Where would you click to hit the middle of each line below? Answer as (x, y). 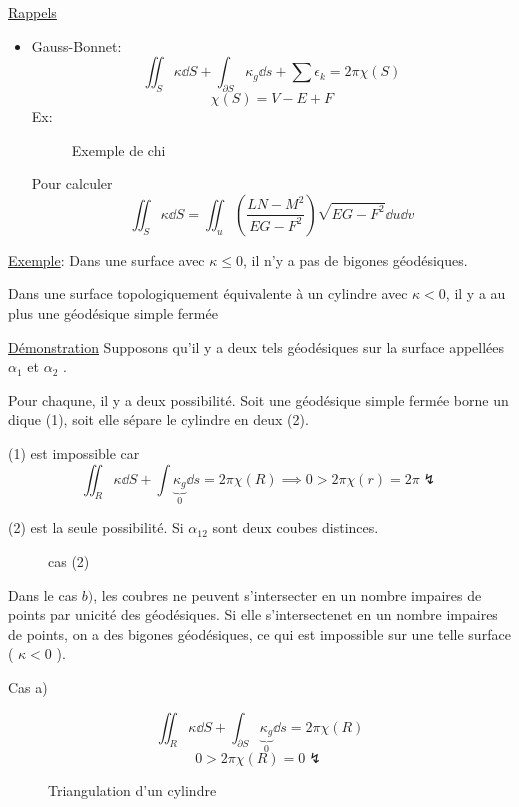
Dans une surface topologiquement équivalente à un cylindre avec (208, 293)
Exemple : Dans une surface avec (106, 259)
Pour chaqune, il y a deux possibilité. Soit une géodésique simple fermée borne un (258, 399)
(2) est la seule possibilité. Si (96, 527)
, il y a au (475, 293)
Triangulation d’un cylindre (132, 790)
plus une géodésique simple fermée (113, 312)
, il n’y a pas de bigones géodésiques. (355, 259)
